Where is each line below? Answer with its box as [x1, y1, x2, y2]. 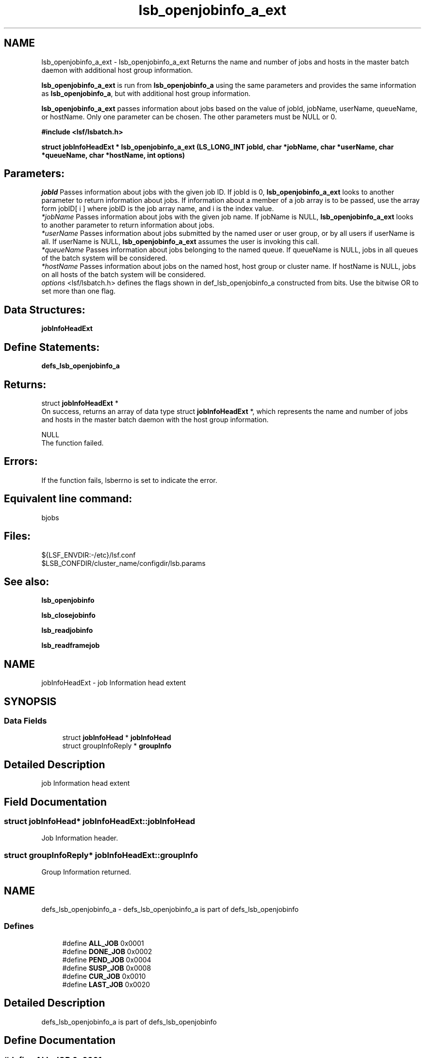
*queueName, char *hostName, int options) [41, 150, 185, 159]
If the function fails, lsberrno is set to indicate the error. [41, 476, 217, 484]
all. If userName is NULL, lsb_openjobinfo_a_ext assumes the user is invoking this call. [41, 237, 319, 246]
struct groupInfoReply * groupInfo [62, 742, 172, 750]
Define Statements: [4, 341, 100, 353]
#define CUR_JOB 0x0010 [62, 972, 146, 980]
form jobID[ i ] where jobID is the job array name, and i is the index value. [41, 204, 274, 213]
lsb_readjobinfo [41, 626, 93, 635]
